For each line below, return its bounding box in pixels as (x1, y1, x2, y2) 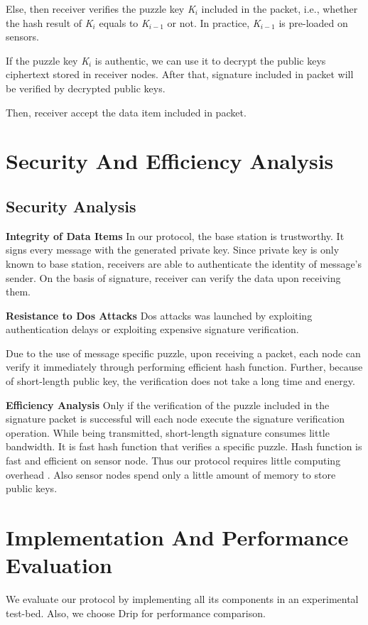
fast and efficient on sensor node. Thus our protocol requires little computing (6, 453, 341, 468)
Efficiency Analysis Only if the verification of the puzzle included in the (6, 397, 330, 412)
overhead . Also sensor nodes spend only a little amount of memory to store (6, 467, 336, 482)
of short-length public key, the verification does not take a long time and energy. (6, 374, 355, 388)
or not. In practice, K (167, 15, 261, 30)
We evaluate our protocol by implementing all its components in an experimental (6, 592, 359, 607)
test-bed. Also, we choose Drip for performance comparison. (6, 605, 266, 620)
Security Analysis (6, 195, 136, 217)
